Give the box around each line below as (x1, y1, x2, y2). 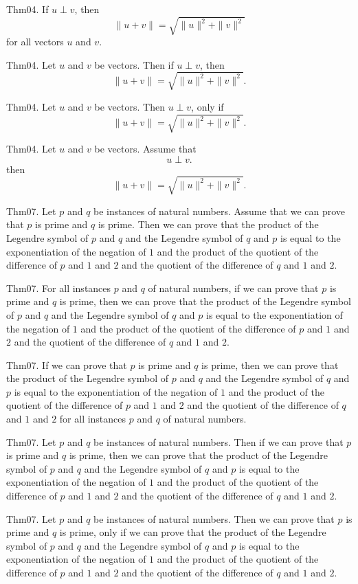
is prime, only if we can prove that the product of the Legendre (59, 525, 326, 539)
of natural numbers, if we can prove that (148, 280, 319, 295)
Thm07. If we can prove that (6, 357, 127, 372)
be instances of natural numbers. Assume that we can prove (93, 203, 346, 218)
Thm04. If (6, 2, 49, 16)
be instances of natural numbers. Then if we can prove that (93, 434, 344, 449)
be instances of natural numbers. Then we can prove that (93, 511, 335, 526)
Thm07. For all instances (6, 280, 111, 295)
